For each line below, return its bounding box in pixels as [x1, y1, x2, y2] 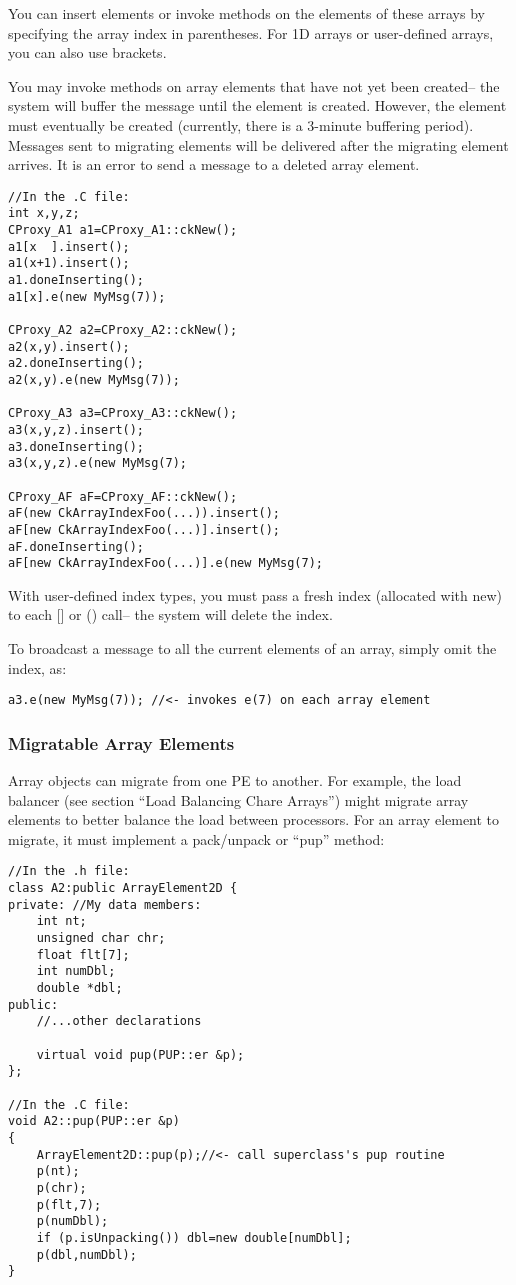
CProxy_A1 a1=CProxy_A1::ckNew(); [8, 223, 238, 238]
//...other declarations [36, 1014, 202, 1029]
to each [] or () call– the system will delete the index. [8, 604, 333, 625]
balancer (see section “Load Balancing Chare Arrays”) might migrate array [8, 789, 469, 810]
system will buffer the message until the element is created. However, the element [8, 95, 507, 116]
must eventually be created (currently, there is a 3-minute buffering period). [8, 114, 474, 135]
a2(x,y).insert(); [8, 339, 130, 354]
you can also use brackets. [8, 42, 167, 63]
